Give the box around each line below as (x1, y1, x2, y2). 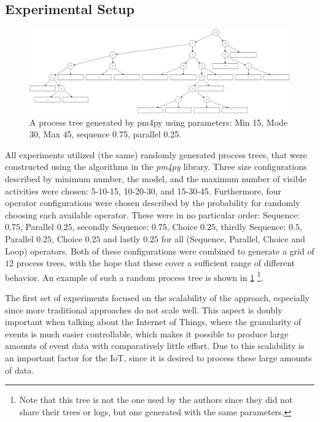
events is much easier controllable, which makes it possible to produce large (5, 327, 289, 340)
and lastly (103, 232, 141, 245)
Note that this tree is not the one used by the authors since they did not (19, 393, 293, 406)
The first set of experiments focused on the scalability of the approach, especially (5, 291, 310, 304)
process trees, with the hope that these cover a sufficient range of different (16, 256, 295, 269)
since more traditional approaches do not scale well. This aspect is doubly (5, 303, 283, 316)
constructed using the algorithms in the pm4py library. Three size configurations (5, 160, 307, 173)
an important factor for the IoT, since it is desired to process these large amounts (5, 351, 312, 364)
